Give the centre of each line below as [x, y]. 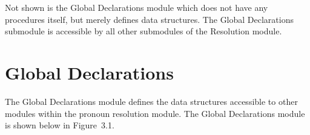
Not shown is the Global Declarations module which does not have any [137, 7]
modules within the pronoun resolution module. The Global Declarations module [155, 113]
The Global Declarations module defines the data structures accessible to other [151, 101]
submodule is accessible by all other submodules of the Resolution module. [143, 31]
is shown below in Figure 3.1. [60, 125]
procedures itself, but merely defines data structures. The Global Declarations [149, 19]
